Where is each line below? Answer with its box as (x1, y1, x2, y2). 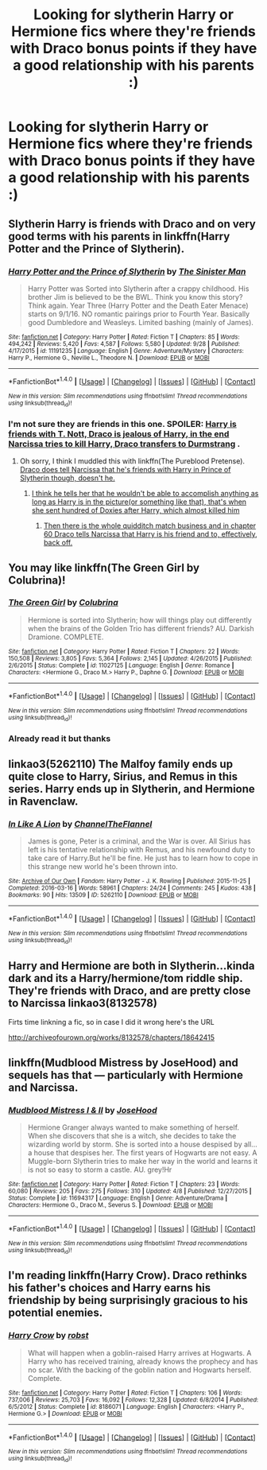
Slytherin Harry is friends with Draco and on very (8, 217, 256, 231)
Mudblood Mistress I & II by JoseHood (8, 1104, 157, 1115)
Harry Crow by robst (8, 1330, 89, 1341)
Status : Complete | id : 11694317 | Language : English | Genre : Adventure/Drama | (8, 1194, 228, 1202)
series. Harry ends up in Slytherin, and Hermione (8, 782, 256, 796)
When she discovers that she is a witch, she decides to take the (27, 1131, 237, 1140)
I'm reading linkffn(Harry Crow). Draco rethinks (8, 1269, 248, 1282)
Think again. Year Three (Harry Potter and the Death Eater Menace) (27, 301, 249, 310)
